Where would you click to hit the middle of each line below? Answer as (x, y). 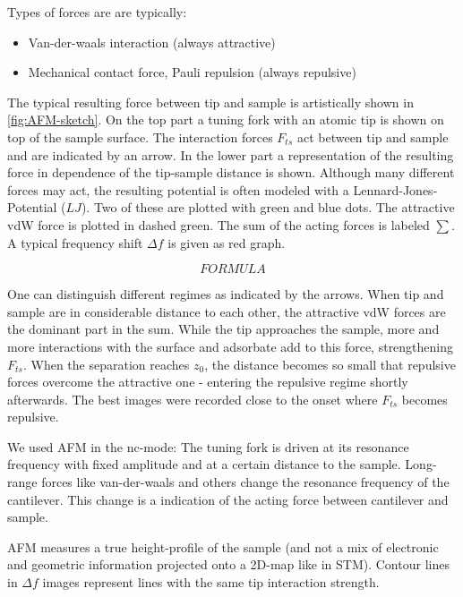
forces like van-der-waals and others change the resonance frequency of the (245, 482)
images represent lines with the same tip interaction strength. (211, 582)
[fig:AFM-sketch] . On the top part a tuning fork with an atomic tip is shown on (226, 119)
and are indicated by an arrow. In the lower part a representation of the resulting (231, 154)
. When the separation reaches (106, 364)
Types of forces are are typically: (97, 12)
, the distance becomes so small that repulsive (330, 364)
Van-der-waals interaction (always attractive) (152, 42)
